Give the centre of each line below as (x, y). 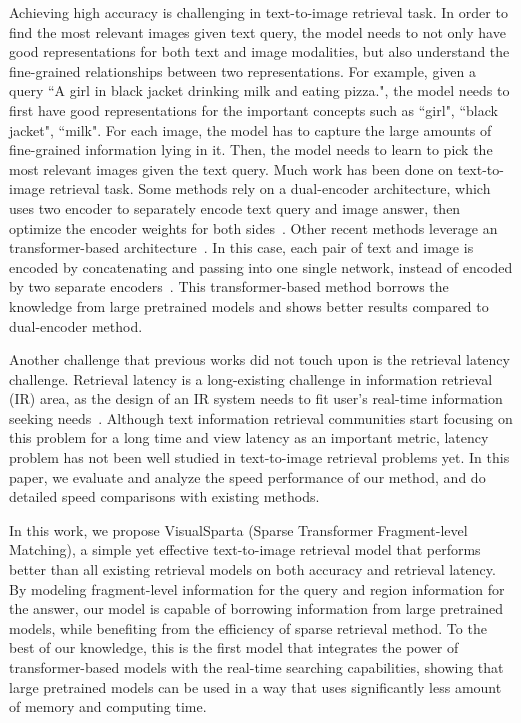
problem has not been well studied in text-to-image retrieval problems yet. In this (259, 457)
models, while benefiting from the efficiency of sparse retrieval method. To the (248, 627)
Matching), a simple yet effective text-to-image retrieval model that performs (245, 549)
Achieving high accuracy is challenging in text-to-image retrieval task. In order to (258, 12)
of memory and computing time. (108, 706)
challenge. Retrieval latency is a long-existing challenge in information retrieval (251, 378)
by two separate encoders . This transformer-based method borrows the (229, 286)
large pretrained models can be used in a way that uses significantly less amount (255, 686)
